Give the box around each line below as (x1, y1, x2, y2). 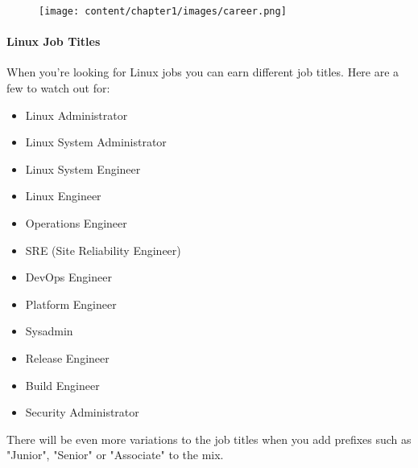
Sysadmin (25, 322, 73, 339)
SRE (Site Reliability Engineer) (25, 241, 181, 258)
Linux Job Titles (6, 33, 101, 50)
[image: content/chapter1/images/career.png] (39, 6, 287, 17)
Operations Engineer (25, 215, 127, 232)
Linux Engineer (25, 187, 101, 204)
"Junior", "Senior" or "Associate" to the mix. (6, 446, 224, 463)
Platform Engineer (25, 295, 117, 312)
